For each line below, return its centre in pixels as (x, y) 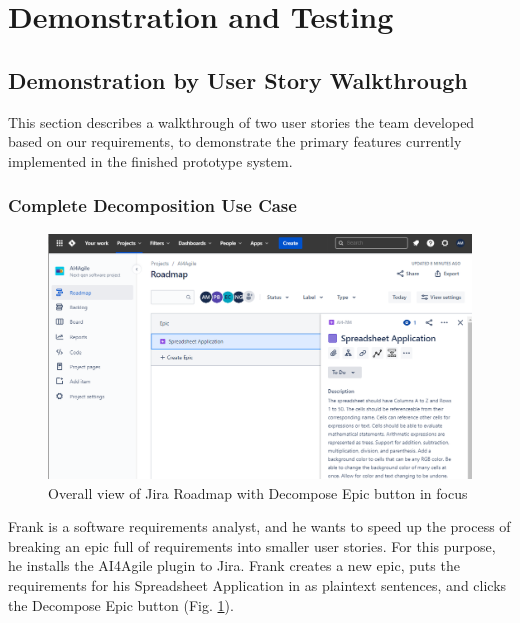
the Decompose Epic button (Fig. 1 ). (121, 604)
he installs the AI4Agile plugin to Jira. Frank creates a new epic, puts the (234, 565)
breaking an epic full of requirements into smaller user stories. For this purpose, (252, 545)
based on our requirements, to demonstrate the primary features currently (235, 141)
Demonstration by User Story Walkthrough (238, 79)
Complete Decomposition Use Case (152, 205)
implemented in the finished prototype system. (150, 160)
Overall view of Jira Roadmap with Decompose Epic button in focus (258, 492)
